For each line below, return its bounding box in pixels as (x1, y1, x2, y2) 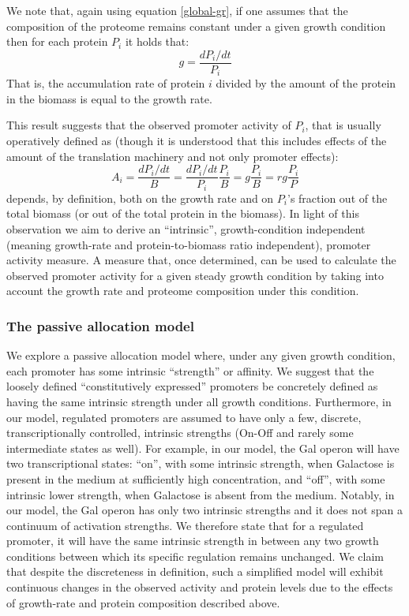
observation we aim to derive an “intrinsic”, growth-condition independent (6, 220, 366, 237)
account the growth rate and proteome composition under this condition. (6, 282, 359, 299)
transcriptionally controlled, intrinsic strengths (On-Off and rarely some (6, 424, 354, 441)
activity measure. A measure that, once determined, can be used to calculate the (6, 252, 396, 268)
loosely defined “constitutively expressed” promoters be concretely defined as (6, 378, 378, 394)
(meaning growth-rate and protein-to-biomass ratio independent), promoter (6, 236, 371, 252)
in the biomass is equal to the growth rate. (6, 90, 212, 106)
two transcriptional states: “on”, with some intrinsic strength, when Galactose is (6, 455, 395, 472)
